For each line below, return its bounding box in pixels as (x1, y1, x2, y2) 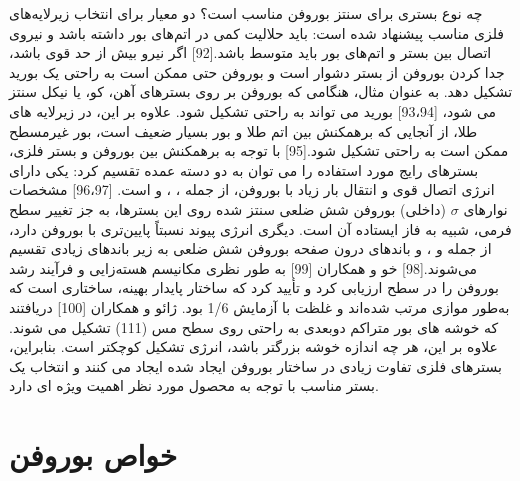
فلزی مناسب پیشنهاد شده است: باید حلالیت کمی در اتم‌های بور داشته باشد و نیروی (9, 22, 505, 43)
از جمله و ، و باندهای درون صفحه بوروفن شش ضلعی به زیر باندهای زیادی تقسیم (9, 238, 492, 259)
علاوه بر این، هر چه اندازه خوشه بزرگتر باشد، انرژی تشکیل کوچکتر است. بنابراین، (9, 336, 498, 357)
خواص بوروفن (9, 434, 178, 475)
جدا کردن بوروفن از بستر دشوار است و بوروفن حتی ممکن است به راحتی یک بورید (9, 61, 505, 82)
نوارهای (463, 198, 508, 219)
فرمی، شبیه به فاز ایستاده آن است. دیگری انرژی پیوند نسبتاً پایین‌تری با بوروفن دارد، (9, 218, 512, 239)
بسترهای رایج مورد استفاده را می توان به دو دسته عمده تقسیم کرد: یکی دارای (9, 159, 479, 180)
